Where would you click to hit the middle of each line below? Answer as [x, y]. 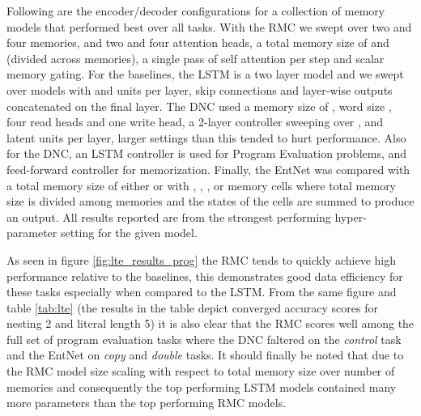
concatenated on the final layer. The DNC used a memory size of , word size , [199, 106]
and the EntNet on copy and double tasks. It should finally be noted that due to [205, 355]
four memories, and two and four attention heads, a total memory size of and [198, 42]
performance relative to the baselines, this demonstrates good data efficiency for [205, 276]
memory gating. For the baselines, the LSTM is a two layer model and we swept [205, 74]
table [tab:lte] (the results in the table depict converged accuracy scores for [192, 307]
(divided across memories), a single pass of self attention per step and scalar [196, 58]
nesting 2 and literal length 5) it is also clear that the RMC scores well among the [210, 323]
